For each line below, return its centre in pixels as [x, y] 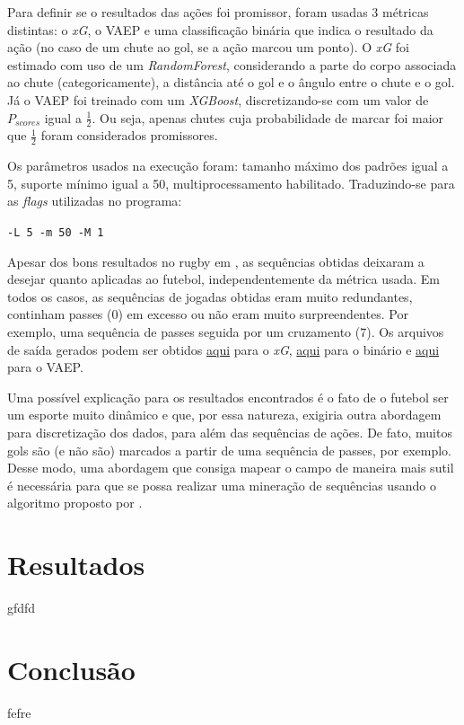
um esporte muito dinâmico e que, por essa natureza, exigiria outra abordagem [224, 415]
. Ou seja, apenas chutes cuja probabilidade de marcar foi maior [268, 117]
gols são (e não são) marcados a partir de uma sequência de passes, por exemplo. [229, 450]
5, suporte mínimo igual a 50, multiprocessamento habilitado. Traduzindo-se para [231, 183]
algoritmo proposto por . [75, 503]
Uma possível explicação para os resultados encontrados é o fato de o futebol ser [228, 397]
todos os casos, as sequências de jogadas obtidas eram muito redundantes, [210, 296]
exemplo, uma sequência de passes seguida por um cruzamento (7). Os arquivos [226, 332]
